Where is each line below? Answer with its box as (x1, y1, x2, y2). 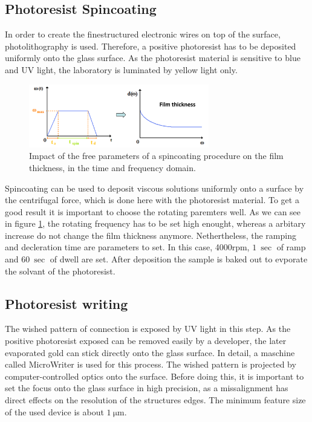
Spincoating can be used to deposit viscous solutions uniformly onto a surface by (5, 181, 304, 194)
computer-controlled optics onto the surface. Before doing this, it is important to (5, 369, 304, 382)
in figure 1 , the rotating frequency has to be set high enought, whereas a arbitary (5, 217, 306, 230)
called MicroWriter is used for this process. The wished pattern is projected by (5, 358, 296, 371)
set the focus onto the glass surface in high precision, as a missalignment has (5, 381, 288, 394)
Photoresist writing (5, 294, 128, 313)
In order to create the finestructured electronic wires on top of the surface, (5, 28, 281, 41)
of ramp (276, 241, 306, 253)
